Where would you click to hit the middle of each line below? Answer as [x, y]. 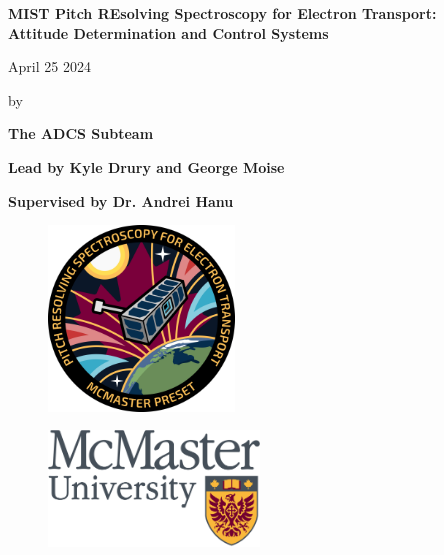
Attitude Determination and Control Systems [168, 32]
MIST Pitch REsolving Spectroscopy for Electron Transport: [222, 13]
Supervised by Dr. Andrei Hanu [121, 200]
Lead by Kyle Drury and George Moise [146, 166]
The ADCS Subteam [81, 133]
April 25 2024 [49, 66]
